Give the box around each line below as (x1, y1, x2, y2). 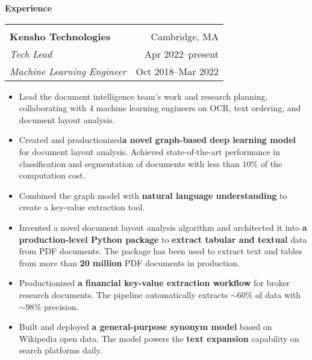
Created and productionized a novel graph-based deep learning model (19, 133, 296, 146)
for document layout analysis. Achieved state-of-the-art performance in (19, 145, 281, 157)
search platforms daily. (19, 344, 102, 356)
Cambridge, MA (151, 29, 219, 43)
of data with (255, 288, 301, 301)
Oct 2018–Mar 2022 (136, 64, 219, 78)
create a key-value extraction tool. (19, 201, 145, 213)
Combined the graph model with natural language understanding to (19, 189, 287, 201)
